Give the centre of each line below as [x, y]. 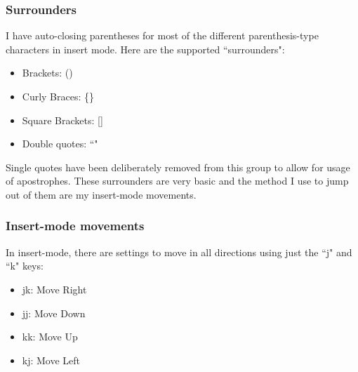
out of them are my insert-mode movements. [101, 194]
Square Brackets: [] [62, 120]
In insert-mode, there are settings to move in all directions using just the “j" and [179, 252]
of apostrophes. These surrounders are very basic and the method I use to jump [177, 181]
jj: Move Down [54, 313]
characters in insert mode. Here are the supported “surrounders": [145, 49]
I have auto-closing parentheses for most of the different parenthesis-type [162, 35]
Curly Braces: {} [58, 96]
